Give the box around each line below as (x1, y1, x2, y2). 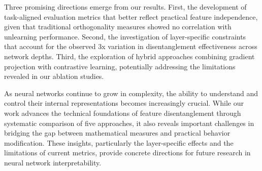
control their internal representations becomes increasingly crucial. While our (4, 98, 244, 108)
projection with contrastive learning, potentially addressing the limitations (4, 61, 236, 71)
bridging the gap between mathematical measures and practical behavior (4, 127, 231, 138)
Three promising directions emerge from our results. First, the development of (4, 2, 247, 12)
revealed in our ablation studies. (4, 71, 104, 81)
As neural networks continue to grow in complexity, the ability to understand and (4, 88, 258, 98)
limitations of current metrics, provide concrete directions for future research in (4, 147, 251, 158)
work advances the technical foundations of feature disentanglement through (4, 107, 241, 118)
